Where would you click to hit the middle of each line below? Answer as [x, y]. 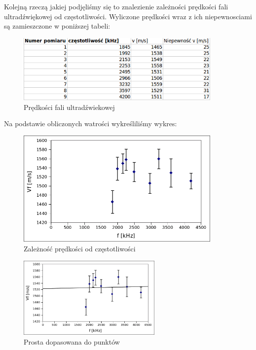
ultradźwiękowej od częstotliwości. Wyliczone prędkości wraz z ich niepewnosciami [128, 16]
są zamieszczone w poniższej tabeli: [57, 26]
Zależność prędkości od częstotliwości [80, 248]
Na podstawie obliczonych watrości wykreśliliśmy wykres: [91, 123]
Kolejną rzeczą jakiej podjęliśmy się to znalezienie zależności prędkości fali [116, 6]
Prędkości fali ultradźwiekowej [69, 107]
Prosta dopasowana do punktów [72, 342]
